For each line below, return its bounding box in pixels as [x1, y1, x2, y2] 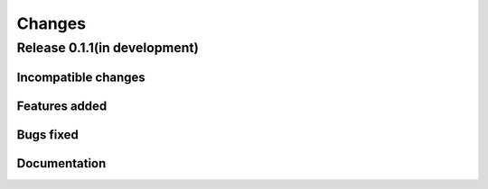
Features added [16, 98, 108, 113]
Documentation [16, 156, 107, 171]
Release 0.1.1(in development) [16, 40, 199, 56]
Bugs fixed [16, 127, 79, 142]
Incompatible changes [16, 69, 146, 85]
